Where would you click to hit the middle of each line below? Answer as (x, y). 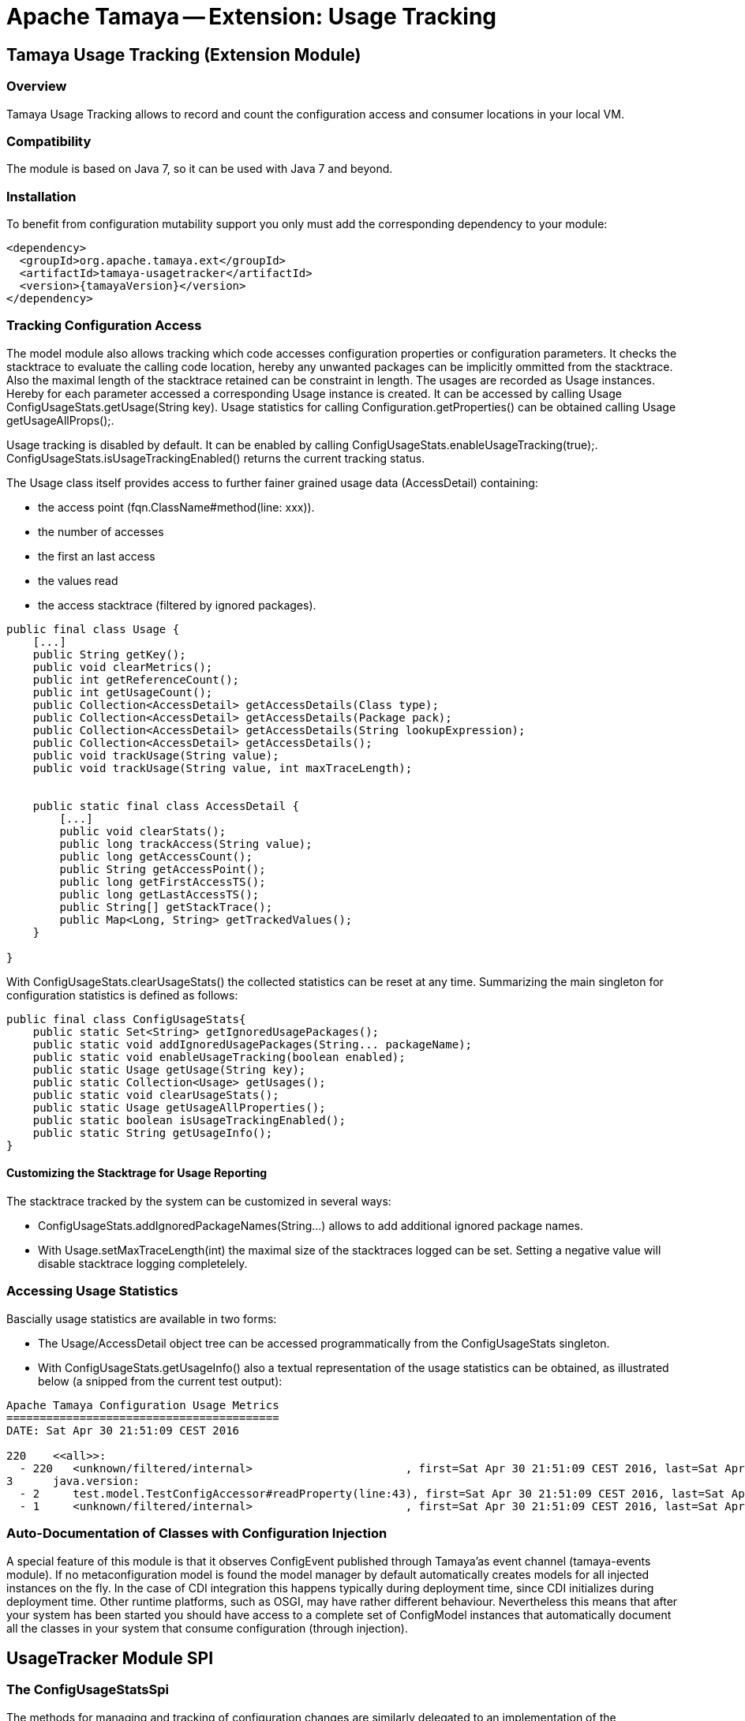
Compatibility (49, 141)
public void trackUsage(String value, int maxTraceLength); (223, 768)
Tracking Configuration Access (104, 326)
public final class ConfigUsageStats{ (126, 1019)
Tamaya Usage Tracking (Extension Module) (184, 54)
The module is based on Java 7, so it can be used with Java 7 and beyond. (200, 169)
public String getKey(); (109, 654)
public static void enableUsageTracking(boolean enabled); (219, 1057)
